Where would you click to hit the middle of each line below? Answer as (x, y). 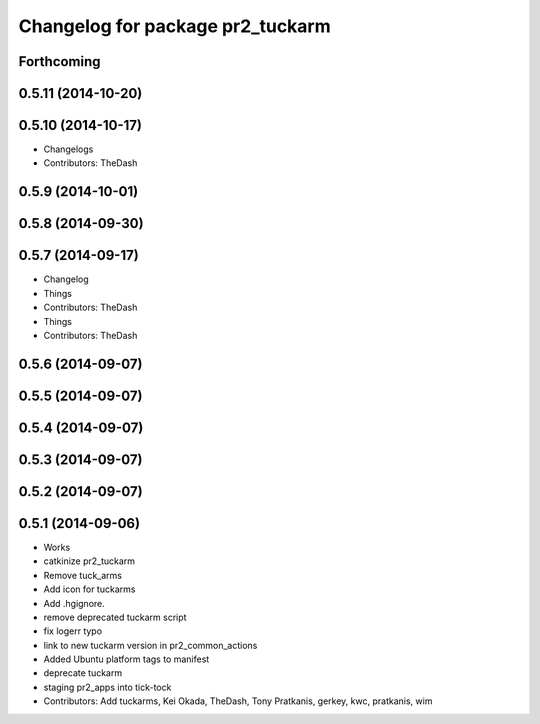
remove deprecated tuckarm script (115, 617)
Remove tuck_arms (82, 575)
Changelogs (68, 149)
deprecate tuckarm (83, 673)
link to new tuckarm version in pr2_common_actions (150, 645)
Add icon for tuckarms (89, 589)
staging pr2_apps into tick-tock (107, 687)
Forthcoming (59, 61)
